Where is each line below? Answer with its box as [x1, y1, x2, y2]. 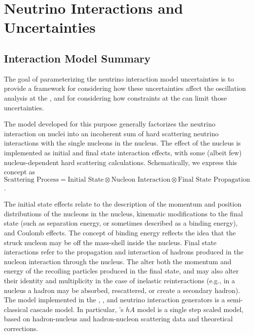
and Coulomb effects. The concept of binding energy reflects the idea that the [4, 228, 236, 238]
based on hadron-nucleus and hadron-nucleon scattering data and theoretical [4, 314, 233, 324]
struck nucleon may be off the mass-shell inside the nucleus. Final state [4, 237, 216, 247]
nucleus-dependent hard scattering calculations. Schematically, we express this [4, 157, 237, 167]
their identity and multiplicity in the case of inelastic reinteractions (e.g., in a [4, 275, 235, 286]
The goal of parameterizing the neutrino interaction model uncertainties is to [4, 73, 234, 84]
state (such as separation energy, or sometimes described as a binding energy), [4, 218, 238, 228]
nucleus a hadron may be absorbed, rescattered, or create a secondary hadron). [4, 285, 240, 295]
